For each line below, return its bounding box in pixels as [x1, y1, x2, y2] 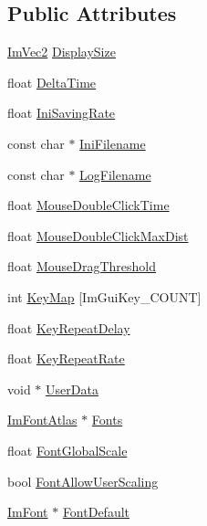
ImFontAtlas [7, 410, 78, 429]
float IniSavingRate [7, 103, 116, 122]
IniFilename [79, 133, 146, 153]
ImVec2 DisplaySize [7, 42, 116, 61]
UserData [46, 379, 98, 398]
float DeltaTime [7, 72, 97, 91]
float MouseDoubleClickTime [7, 195, 170, 215]
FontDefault [62, 502, 130, 521]
